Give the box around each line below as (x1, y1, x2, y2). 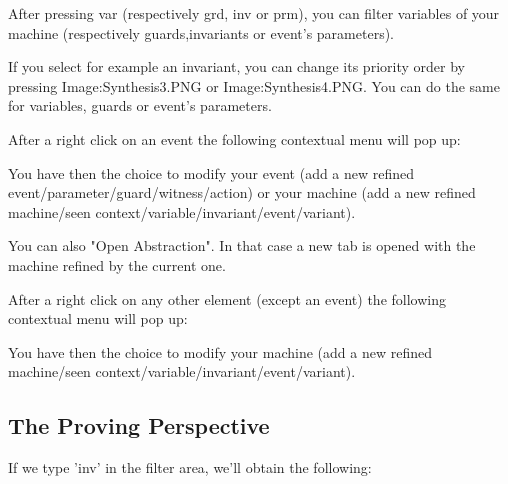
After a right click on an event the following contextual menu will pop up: (8, 128, 461, 149)
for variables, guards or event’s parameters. (8, 95, 272, 116)
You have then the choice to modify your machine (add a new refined (8, 341, 432, 362)
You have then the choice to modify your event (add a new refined (8, 162, 415, 183)
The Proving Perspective (8, 410, 270, 441)
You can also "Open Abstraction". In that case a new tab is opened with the (8, 235, 476, 256)
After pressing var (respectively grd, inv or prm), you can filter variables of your (8, 3, 500, 23)
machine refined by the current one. (8, 254, 226, 275)
